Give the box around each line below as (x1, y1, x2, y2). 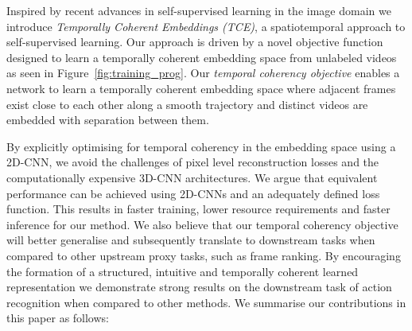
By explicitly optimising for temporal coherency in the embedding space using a (6, 138, 396, 154)
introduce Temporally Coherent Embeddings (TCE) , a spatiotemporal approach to (6, 18, 406, 34)
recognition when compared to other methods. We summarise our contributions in (6, 294, 406, 310)
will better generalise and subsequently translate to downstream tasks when (6, 232, 375, 248)
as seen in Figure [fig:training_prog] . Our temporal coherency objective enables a (6, 64, 400, 81)
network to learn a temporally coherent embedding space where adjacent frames (6, 80, 396, 96)
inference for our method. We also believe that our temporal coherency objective (6, 216, 398, 232)
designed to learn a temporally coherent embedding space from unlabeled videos (6, 49, 397, 65)
